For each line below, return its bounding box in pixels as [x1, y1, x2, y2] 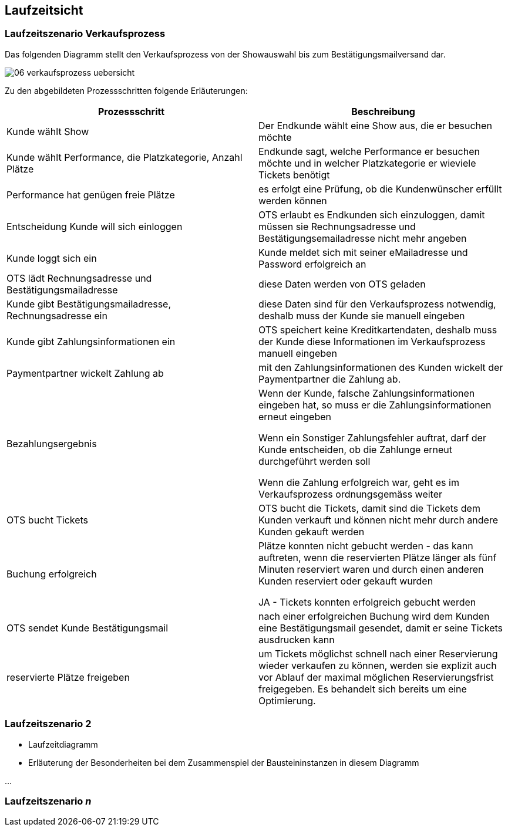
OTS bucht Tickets [6, 514, 89, 526]
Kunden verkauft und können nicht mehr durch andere [258, 514, 498, 526]
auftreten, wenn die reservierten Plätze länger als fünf [258, 551, 497, 563]
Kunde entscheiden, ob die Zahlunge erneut [258, 443, 452, 455]
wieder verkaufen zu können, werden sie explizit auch [258, 659, 497, 671]
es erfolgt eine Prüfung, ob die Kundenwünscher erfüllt [258, 183, 502, 195]
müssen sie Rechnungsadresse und [258, 220, 416, 232]
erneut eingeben [258, 410, 331, 423]
